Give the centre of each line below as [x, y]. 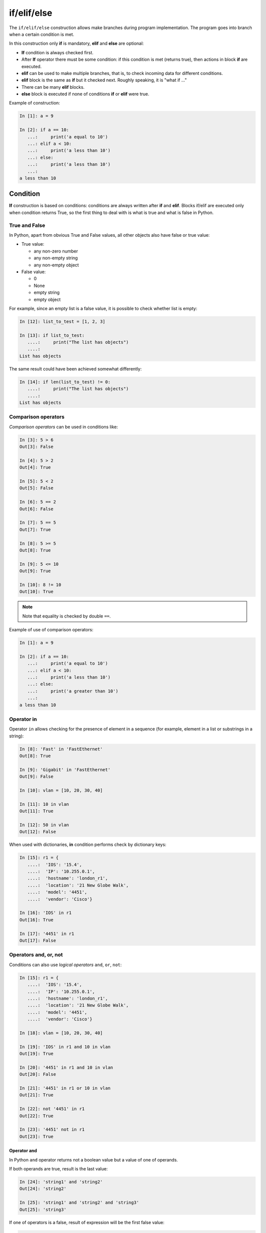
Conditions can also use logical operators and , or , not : [66, 965]
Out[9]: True [35, 571]
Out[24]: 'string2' [43, 1189]
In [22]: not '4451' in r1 [52, 1109]
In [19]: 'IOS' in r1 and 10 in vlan [65, 1047]
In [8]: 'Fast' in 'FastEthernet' [61, 749]
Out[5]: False [36, 488]
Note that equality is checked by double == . [66, 616]
